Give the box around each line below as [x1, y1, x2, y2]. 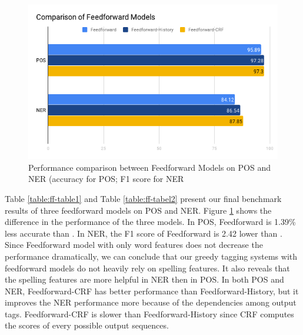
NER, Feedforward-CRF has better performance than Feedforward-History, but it [5, 284, 299, 297]
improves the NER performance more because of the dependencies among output [5, 296, 297, 309]
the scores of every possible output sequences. [5, 319, 169, 331]
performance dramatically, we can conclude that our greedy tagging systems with [5, 250, 298, 262]
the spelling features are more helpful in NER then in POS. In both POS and [5, 273, 284, 286]
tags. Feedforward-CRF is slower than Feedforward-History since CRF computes [5, 307, 294, 320]
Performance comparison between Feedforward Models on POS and [28, 161, 271, 173]
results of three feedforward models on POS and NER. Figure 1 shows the [5, 204, 272, 216]
